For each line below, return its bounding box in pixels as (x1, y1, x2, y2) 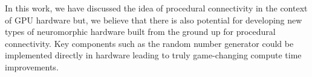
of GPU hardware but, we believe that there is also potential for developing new (5, 13, 302, 26)
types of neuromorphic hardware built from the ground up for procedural (5, 25, 276, 38)
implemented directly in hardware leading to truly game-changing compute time (5, 49, 302, 61)
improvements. (5, 60, 59, 73)
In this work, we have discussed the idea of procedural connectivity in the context (5, 2, 308, 14)
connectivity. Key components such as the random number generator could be (5, 37, 294, 49)
